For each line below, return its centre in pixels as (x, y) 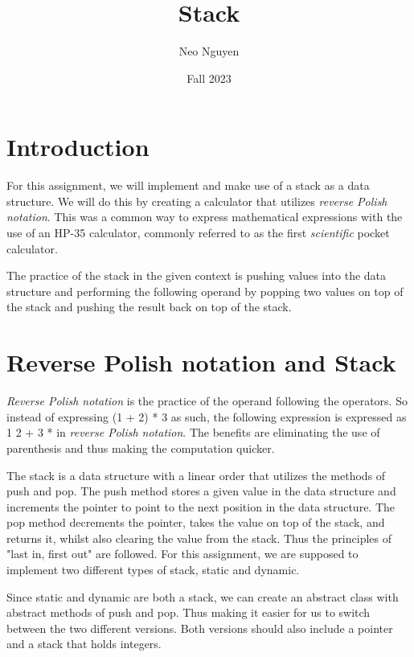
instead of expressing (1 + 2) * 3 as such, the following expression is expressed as (207, 416)
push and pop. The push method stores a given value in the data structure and (201, 491)
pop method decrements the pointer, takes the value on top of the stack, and (196, 522)
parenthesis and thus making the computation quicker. (141, 448)
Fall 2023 (209, 78)
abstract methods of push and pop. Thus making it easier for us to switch (189, 612)
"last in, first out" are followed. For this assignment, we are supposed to (182, 554)
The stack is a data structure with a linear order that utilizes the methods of (196, 475)
